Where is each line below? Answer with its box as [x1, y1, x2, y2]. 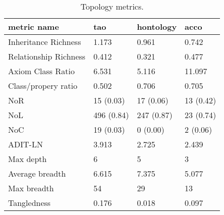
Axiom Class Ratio [8, 65, 75, 77]
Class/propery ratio [8, 80, 78, 91]
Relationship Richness [8, 50, 86, 62]
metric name [8, 21, 59, 32]
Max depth [8, 153, 47, 165]
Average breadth [8, 168, 66, 179]
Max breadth [8, 182, 54, 194]
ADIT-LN [8, 138, 43, 150]
